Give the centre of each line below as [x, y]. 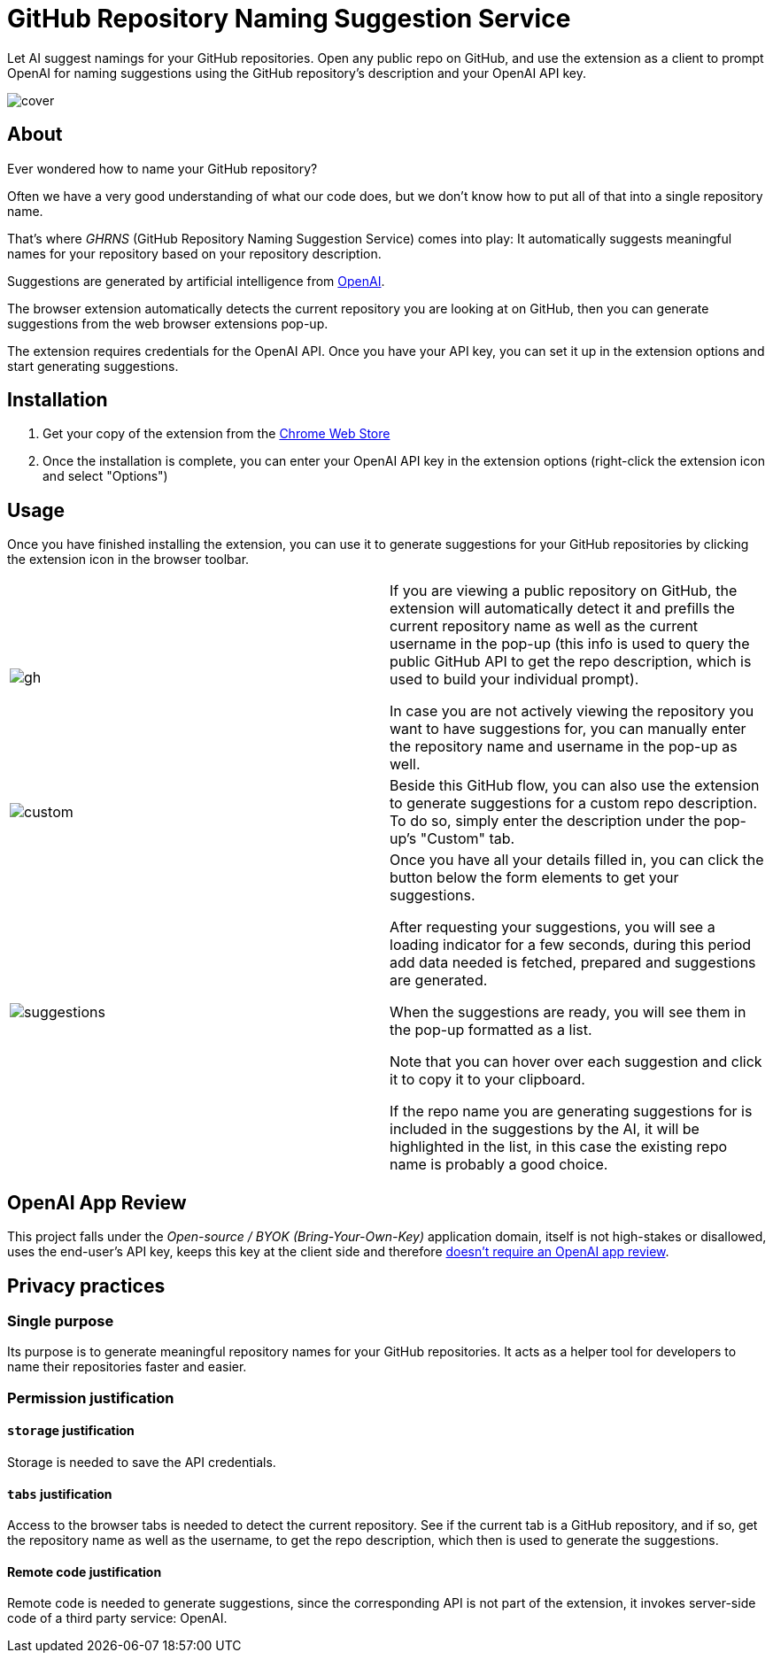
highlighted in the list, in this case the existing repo [559, 1147]
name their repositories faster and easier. [127, 1367]
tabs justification [60, 1494]
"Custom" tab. [468, 839]
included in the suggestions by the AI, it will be [545, 1129]
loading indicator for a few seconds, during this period [571, 945]
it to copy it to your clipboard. [487, 1080]
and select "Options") [105, 476]
